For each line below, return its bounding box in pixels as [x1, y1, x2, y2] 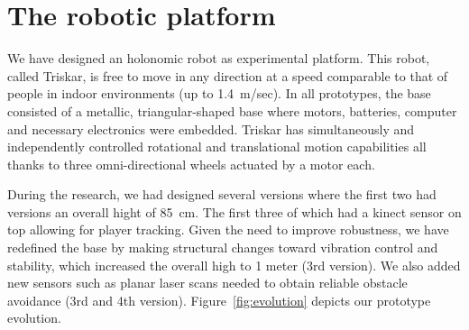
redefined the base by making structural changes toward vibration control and [7, 238, 438, 257]
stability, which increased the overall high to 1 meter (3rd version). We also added [7, 255, 461, 274]
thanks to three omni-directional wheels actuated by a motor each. [7, 154, 375, 173]
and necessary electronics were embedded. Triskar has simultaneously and [7, 119, 415, 138]
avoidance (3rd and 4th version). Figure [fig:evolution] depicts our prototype [7, 290, 431, 309]
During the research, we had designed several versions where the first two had [7, 185, 437, 204]
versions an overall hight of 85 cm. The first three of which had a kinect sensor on [7, 202, 462, 221]
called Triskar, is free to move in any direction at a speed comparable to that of [7, 66, 448, 85]
